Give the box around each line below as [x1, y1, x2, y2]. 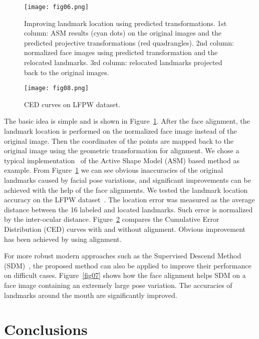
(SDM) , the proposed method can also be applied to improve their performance [4, 260, 251, 270]
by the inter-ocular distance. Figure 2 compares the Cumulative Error [4, 214, 219, 224]
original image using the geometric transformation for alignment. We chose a [4, 145, 239, 156]
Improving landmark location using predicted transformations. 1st [24, 18, 227, 28]
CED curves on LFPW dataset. [24, 99, 121, 109]
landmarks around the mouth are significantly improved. [4, 289, 177, 300]
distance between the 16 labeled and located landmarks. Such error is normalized [4, 204, 253, 214]
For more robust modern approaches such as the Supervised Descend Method [4, 250, 241, 261]
